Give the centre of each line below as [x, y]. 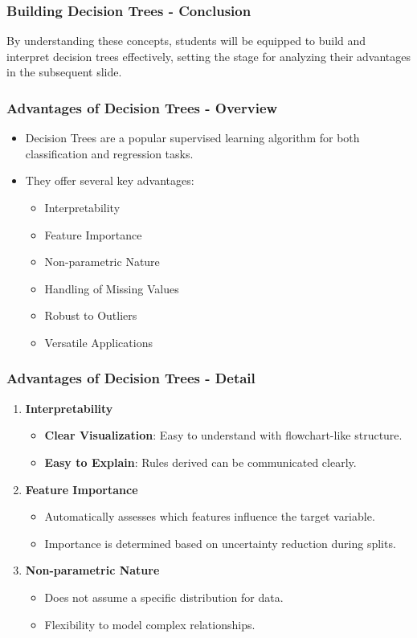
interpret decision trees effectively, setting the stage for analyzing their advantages [208, 56]
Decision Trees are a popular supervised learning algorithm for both [192, 138]
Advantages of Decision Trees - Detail [131, 378]
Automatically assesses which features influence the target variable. [210, 516]
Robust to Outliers [91, 315]
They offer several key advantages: [110, 180]
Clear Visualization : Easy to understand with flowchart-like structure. [223, 435]
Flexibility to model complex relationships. [150, 624]
